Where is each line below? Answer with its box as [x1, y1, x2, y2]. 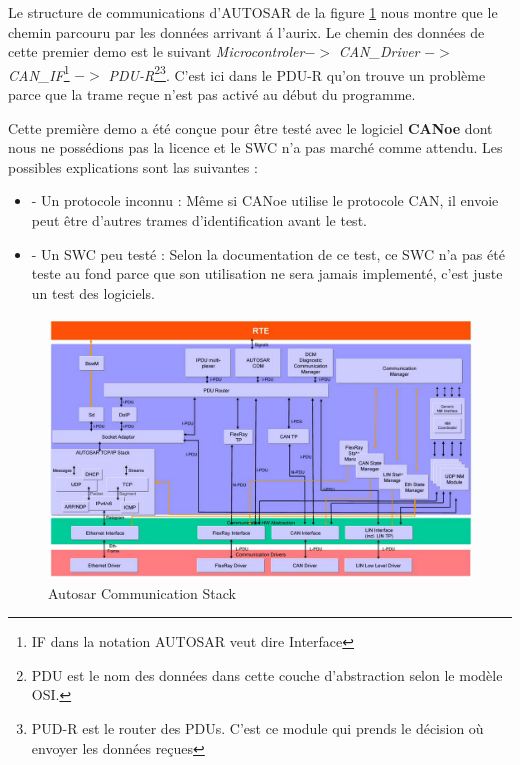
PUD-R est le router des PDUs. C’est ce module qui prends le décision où [31, 718, 484, 739]
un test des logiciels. [31, 282, 155, 303]
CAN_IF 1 [8, 61, 70, 85]
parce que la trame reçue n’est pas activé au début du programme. [8, 84, 416, 105]
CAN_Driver [338, 41, 420, 62]
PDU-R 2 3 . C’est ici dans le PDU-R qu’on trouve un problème [108, 61, 486, 85]
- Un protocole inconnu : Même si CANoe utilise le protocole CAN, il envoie [31, 190, 499, 211]
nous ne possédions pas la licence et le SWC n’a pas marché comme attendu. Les [8, 137, 503, 158]
